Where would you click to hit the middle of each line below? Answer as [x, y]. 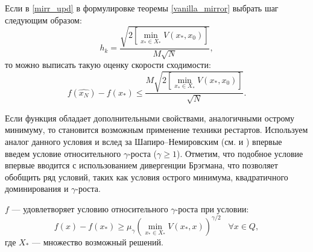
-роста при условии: [212, 208]
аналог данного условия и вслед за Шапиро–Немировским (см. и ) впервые [144, 141]
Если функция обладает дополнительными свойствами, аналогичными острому [150, 118]
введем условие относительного [63, 153]
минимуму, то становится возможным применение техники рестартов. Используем [156, 130]
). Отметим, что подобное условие [240, 153]
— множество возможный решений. [97, 241]
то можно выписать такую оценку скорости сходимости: [108, 65]
